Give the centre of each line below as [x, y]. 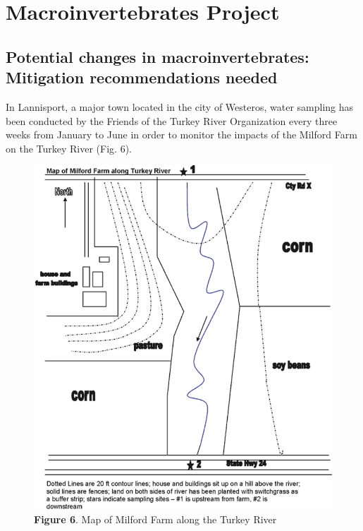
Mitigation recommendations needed [142, 77]
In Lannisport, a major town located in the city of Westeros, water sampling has [180, 106]
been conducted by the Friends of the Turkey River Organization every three [172, 120]
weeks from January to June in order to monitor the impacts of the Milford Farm [181, 135]
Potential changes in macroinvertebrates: [158, 56]
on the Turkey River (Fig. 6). [69, 148]
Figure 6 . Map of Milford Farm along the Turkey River [155, 519]
